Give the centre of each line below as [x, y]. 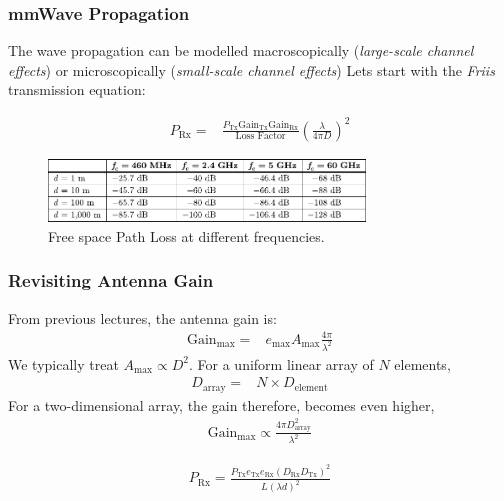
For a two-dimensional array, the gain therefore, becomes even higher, [221, 404]
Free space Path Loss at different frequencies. [186, 235]
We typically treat [63, 363]
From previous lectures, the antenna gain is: [142, 317]
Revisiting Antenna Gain [111, 280]
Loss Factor [260, 136]
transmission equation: [77, 89]
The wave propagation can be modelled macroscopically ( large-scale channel [241, 50]
